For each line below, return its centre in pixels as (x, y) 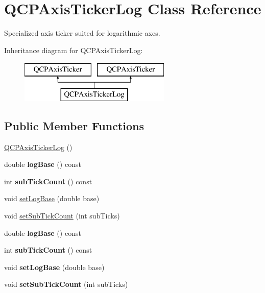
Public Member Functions (74, 125)
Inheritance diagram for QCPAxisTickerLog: (74, 50)
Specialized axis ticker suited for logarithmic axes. (82, 33)
